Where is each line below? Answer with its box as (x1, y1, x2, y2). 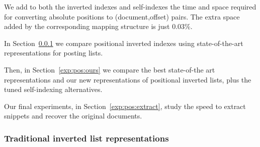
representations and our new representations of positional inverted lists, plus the (4, 74, 251, 84)
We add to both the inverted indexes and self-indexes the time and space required (4, 1, 256, 11)
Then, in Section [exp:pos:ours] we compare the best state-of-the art (4, 64, 215, 74)
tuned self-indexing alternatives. (4, 84, 103, 94)
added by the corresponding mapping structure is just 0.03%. (4, 21, 193, 31)
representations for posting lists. (4, 47, 103, 58)
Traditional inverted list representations (4, 131, 169, 144)
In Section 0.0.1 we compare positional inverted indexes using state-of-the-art (4, 37, 243, 48)
